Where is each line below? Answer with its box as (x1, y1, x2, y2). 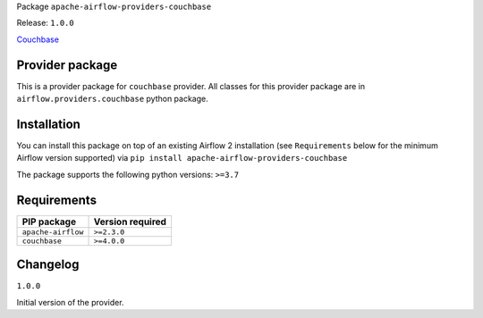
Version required (93, 215, 167, 228)
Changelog (16, 257, 80, 272)
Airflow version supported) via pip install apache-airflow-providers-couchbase (16, 153, 348, 163)
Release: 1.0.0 (16, 18, 75, 29)
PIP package (21, 215, 76, 228)
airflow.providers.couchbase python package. (16, 94, 209, 105)
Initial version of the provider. (16, 297, 124, 307)
